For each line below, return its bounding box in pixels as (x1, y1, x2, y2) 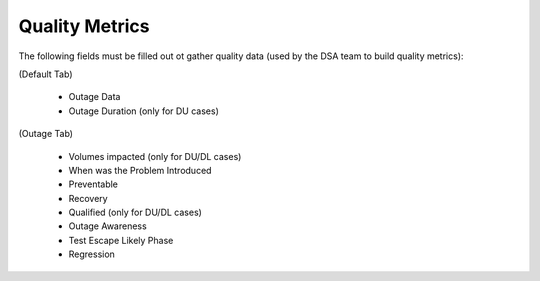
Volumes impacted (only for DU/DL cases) (68, 150, 242, 162)
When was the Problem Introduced (68, 164, 212, 176)
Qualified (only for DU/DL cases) (68, 206, 202, 219)
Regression (68, 248, 115, 260)
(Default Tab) (18, 68, 73, 80)
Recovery (68, 192, 109, 204)
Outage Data (68, 91, 121, 103)
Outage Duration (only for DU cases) (68, 105, 220, 117)
